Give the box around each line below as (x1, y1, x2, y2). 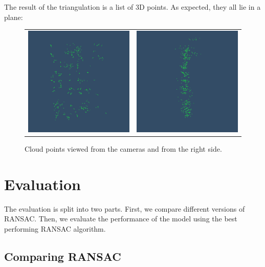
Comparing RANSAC (4, 248, 121, 264)
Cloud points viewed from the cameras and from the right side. (25, 143, 222, 154)
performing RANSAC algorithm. (4, 223, 106, 234)
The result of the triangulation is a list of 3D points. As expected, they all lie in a (4, 2, 261, 12)
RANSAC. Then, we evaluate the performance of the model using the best (4, 213, 237, 224)
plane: (4, 11, 23, 22)
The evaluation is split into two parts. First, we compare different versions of (4, 203, 245, 214)
